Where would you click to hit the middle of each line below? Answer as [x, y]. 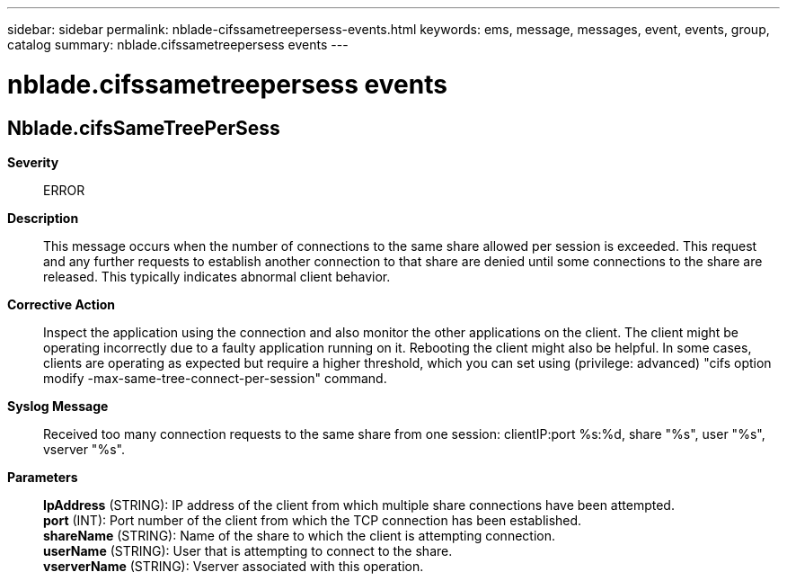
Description [43, 218]
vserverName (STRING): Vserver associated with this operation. [234, 566]
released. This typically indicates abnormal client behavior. [217, 276]
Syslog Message [58, 406]
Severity [33, 162]
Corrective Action [61, 304]
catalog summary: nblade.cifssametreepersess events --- [178, 45]
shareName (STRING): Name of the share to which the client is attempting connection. [299, 535]
